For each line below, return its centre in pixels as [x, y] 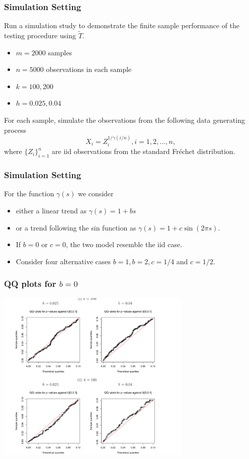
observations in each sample [89, 69]
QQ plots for [30, 284]
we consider [96, 194]
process [15, 130]
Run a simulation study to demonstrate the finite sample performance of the [122, 25]
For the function [29, 194]
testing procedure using [40, 35]
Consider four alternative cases [63, 261]
